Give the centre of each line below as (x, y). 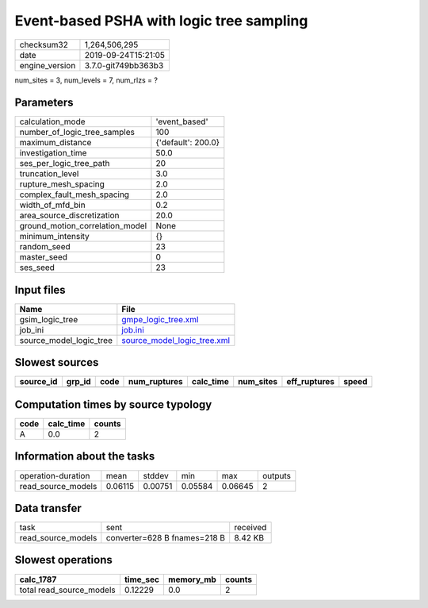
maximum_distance (55, 143)
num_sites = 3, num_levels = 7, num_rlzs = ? (86, 80)
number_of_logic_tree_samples (77, 133)
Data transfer (48, 508)
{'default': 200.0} (188, 143)
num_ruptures (155, 382)
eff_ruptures (311, 382)
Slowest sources (57, 362)
